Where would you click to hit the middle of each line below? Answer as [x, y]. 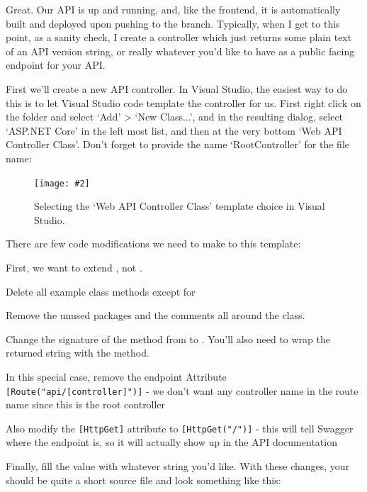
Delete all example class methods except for [101, 291]
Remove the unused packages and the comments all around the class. [156, 315]
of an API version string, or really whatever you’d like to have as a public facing [180, 51]
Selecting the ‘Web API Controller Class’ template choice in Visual [180, 206]
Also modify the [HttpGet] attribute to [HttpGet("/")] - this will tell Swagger [180, 428]
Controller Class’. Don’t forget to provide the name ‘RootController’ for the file [178, 144]
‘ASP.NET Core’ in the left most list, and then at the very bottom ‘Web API [174, 130]
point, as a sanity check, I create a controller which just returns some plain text [179, 37]
